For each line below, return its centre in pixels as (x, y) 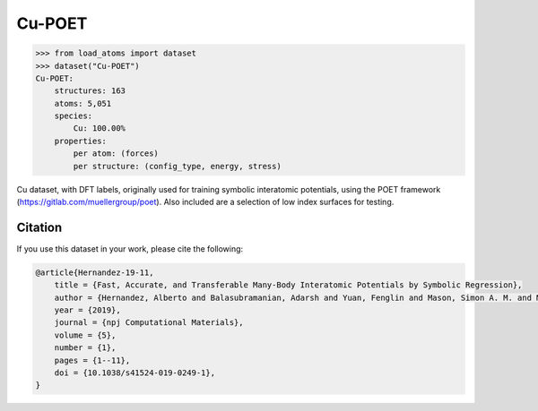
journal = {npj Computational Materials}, (149, 323)
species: (74, 116)
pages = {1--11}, (92, 360)
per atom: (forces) (116, 154)
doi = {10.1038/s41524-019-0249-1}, (134, 373)
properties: (81, 141)
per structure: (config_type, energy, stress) (177, 166)
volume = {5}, (85, 335)
